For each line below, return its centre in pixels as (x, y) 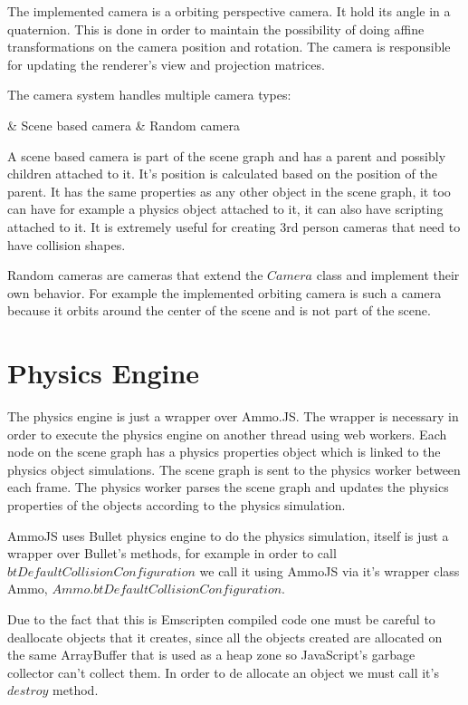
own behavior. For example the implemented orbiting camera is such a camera (224, 292)
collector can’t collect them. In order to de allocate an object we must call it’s (223, 672)
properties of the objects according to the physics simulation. (177, 505)
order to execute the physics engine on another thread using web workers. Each (227, 434)
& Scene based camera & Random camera (124, 125)
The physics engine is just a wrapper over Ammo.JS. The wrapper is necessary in (233, 416)
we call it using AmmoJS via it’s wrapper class (330, 570)
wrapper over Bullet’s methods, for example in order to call (172, 553)
